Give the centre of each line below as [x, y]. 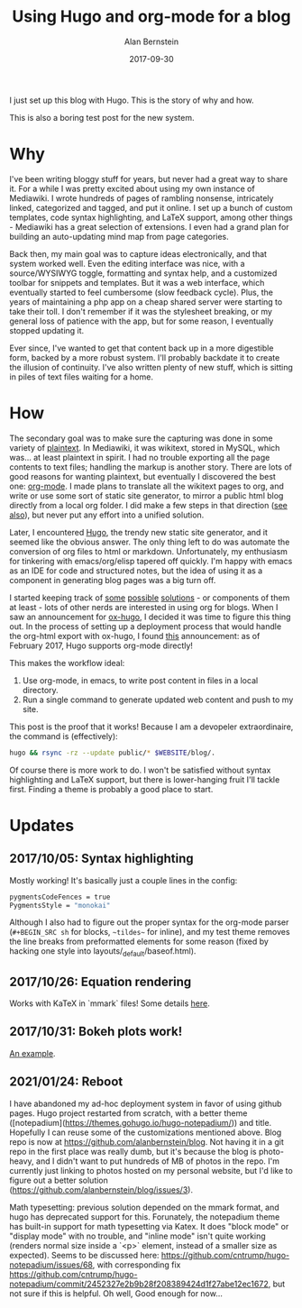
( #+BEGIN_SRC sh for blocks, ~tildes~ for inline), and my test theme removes [150, 932]
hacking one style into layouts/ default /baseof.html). [103, 952]
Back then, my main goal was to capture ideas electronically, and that [138, 253]
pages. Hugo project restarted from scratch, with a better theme [128, 1113]
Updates [42, 825]
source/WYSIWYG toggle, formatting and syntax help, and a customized [143, 273]
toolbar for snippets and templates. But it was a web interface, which [137, 282]
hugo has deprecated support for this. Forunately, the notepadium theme [145, 1217]
